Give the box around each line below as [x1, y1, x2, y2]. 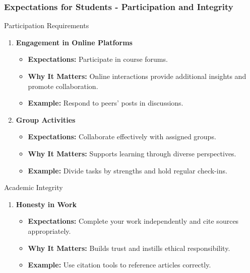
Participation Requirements [4, 20, 89, 31]
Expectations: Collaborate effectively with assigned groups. [28, 131, 216, 142]
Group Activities [16, 114, 76, 125]
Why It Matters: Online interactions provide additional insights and [28, 71, 246, 81]
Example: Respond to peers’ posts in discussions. [28, 98, 183, 108]
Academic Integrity [4, 182, 63, 193]
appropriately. [28, 225, 71, 236]
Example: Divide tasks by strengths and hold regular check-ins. [28, 165, 227, 175]
